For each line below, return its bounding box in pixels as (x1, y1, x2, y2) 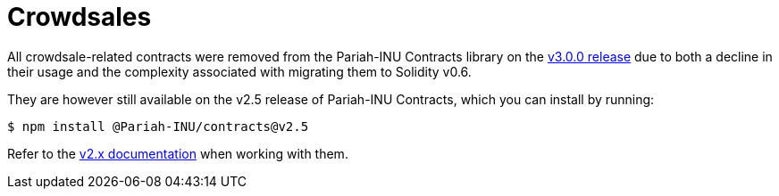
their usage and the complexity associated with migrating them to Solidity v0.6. (7, 63, 472, 79)
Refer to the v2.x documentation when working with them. (7, 145, 348, 161)
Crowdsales (7, 2, 152, 32)
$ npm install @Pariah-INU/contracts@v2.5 (7, 118, 309, 134)
